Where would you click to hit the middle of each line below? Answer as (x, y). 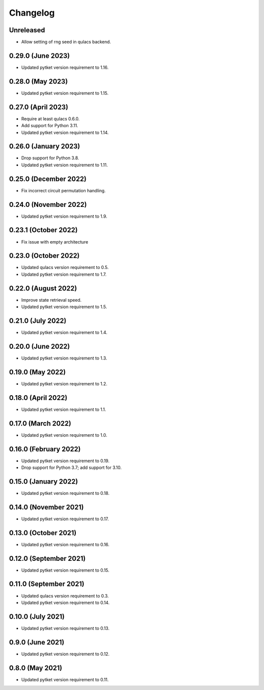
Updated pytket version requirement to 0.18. (65, 493)
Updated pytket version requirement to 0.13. (65, 628)
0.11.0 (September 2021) (47, 584)
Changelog (32, 13)
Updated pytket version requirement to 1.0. (64, 435)
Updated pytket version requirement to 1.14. (65, 133)
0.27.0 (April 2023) (39, 107)
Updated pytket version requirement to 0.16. (65, 544)
